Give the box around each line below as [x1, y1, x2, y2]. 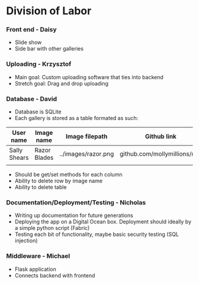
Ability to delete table [14, 184, 67, 191]
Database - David [6, 94, 57, 103]
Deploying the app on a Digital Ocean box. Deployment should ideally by [14, 218, 191, 225]
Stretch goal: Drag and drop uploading [14, 80, 108, 87]
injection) [14, 237, 38, 244]
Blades [34, 153, 54, 162]
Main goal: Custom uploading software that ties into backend [14, 73, 164, 81]
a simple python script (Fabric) [14, 225, 90, 232]
